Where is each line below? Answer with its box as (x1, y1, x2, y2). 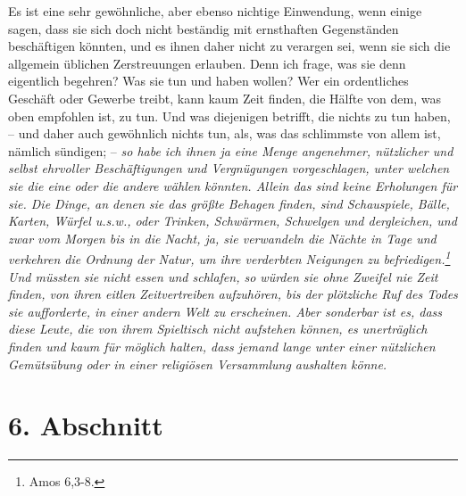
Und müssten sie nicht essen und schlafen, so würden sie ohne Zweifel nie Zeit (8, 267, 438, 285)
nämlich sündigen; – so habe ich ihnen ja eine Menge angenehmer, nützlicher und (8, 141, 454, 160)
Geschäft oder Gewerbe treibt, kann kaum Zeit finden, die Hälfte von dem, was (8, 88, 442, 107)
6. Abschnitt (8, 407, 163, 443)
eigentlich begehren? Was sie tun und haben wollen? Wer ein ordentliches (8, 71, 409, 90)
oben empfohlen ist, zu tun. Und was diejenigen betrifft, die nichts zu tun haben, (8, 106, 451, 125)
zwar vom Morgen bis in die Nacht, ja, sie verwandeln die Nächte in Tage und (8, 228, 437, 247)
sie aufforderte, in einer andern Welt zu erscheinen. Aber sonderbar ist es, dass (8, 302, 443, 320)
